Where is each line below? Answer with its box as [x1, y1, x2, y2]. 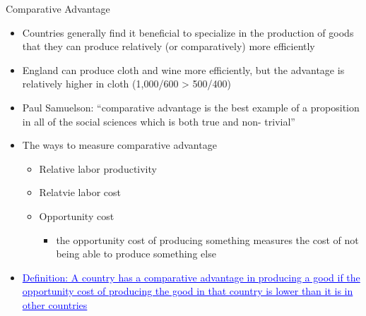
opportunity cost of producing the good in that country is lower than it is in [22, 284, 353, 298]
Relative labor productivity [39, 161, 157, 176]
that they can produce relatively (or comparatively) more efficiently [22, 39, 315, 54]
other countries [22, 297, 88, 312]
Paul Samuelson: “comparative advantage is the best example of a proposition [22, 99, 360, 114]
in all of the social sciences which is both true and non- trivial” [22, 114, 295, 128]
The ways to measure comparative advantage [22, 138, 217, 152]
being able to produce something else [56, 246, 216, 261]
